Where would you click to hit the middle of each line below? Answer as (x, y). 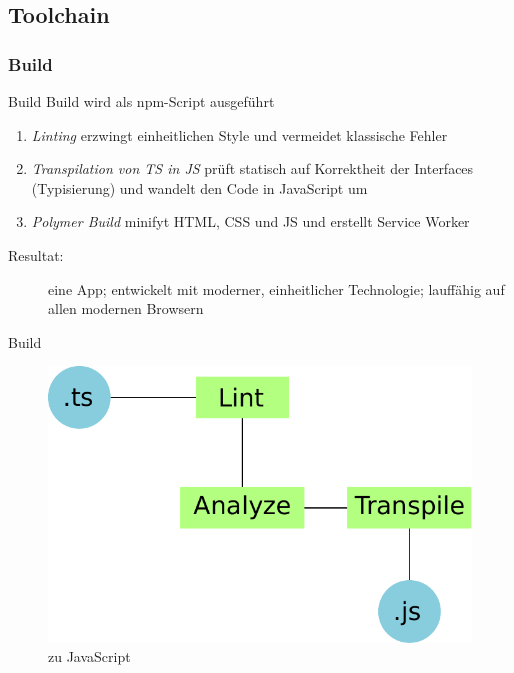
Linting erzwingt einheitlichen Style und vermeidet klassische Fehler (239, 134)
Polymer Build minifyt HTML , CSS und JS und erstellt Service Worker (250, 221)
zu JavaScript (89, 656)
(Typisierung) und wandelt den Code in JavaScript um (199, 187)
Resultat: (36, 254)
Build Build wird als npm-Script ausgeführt (141, 101)
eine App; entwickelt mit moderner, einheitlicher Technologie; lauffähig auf (276, 288)
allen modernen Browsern (126, 308)
